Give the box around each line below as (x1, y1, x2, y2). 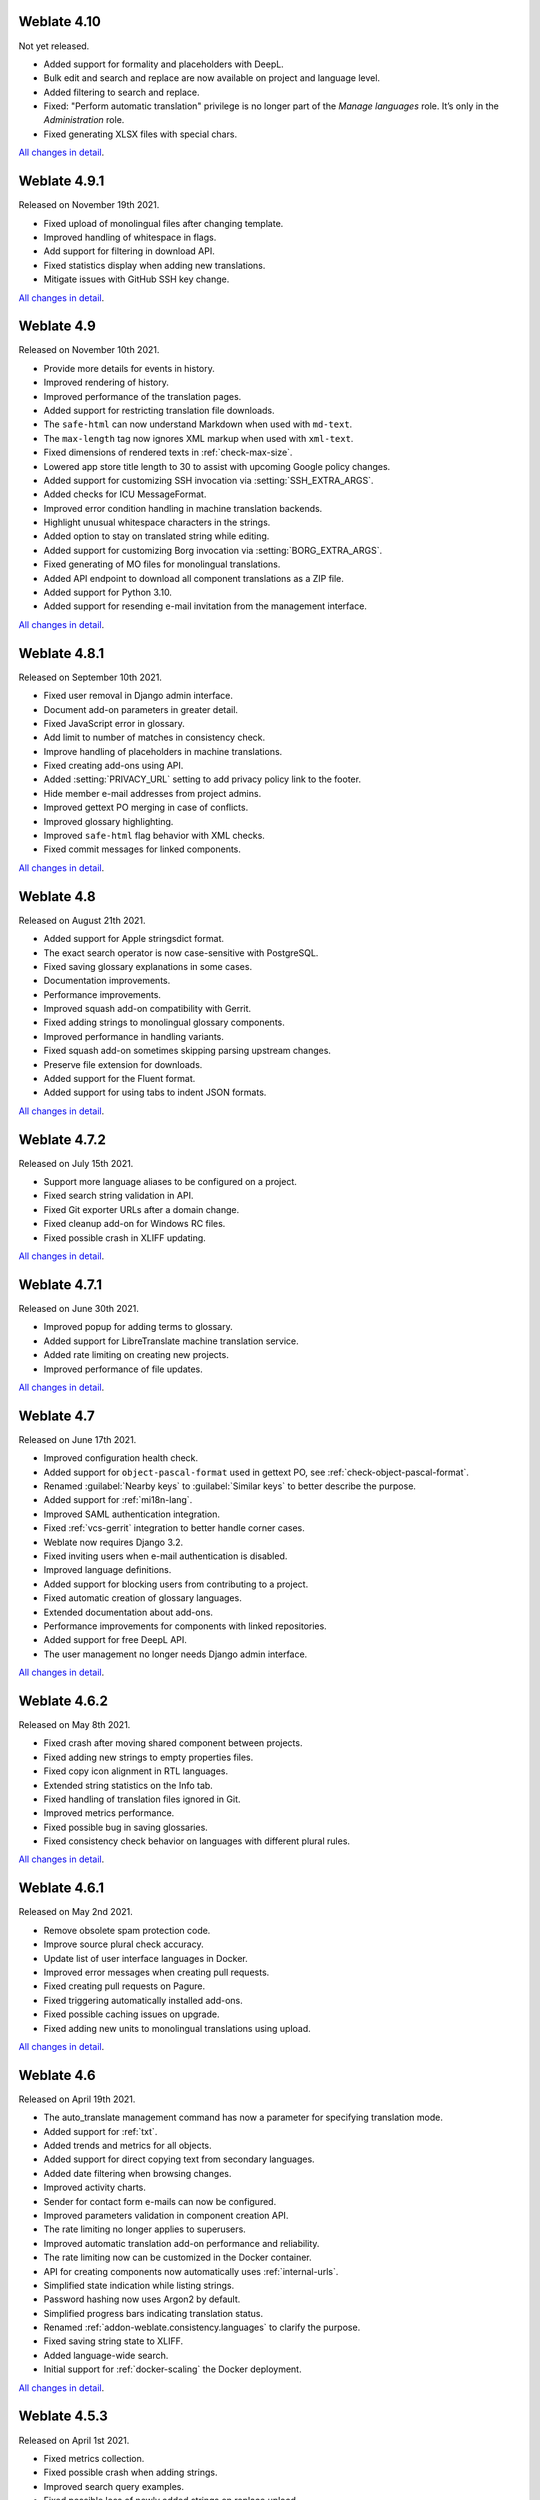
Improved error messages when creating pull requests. (43, 1966, 270, 1978)
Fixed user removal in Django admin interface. (43, 690, 234, 702)
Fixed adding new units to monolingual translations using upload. (43, 2022, 312, 2034)
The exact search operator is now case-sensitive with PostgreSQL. (43, 946, 319, 959)
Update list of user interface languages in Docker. (43, 1952, 249, 1964)
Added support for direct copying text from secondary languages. (43, 2153, 315, 2165)
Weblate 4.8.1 (18, 645, 105, 662)
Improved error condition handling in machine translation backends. (43, 502, 323, 514)
